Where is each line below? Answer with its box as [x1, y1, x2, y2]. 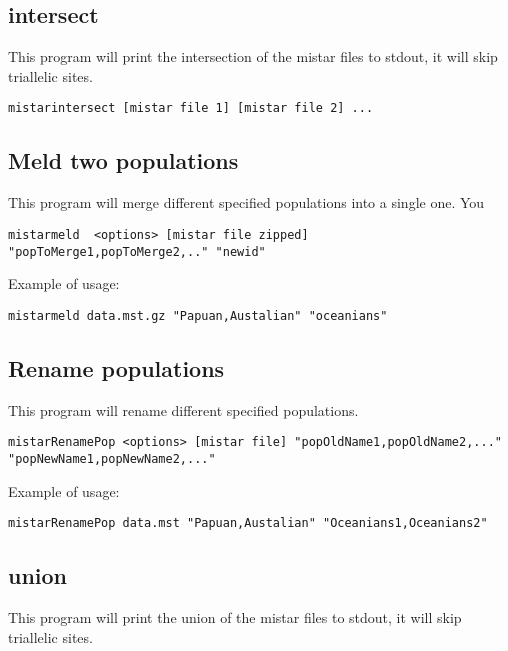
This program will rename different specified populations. [8, 399, 359, 420]
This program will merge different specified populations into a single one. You [8, 192, 485, 213]
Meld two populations [8, 145, 239, 176]
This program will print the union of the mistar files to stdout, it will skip [8, 606, 462, 627]
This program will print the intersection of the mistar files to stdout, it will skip [8, 46, 498, 67]
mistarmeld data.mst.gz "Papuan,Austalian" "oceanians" [8, 308, 388, 323]
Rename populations [8, 352, 225, 383]
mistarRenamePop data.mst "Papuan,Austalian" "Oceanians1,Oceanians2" [8, 516, 488, 531]
